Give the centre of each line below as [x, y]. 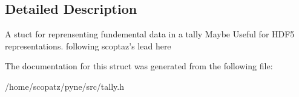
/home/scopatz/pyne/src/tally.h [64, 86]
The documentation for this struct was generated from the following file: [139, 66]
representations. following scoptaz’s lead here [88, 45]
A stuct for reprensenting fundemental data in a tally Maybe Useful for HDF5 [150, 34]
